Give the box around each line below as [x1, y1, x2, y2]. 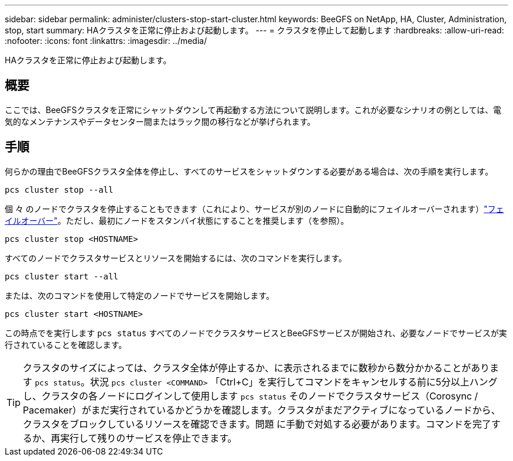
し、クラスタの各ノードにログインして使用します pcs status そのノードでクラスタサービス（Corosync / [23, 390, 478, 402]
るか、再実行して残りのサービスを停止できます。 [23, 432, 237, 444]
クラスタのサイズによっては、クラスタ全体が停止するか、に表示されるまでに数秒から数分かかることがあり [23, 361, 490, 374]
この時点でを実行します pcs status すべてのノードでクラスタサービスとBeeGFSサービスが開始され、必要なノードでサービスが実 [5, 327, 507, 338]
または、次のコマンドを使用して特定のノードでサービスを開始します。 [5, 290, 275, 300]
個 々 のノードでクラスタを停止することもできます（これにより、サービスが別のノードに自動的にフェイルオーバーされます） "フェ [5, 203, 504, 214]
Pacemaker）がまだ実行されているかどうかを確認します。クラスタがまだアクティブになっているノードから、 [23, 404, 501, 416]
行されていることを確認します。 [5, 339, 127, 350]
